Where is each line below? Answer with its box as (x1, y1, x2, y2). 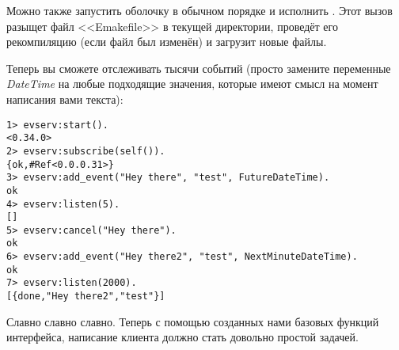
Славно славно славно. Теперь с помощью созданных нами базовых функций (6, 313, 379, 329)
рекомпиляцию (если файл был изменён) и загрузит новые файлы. (6, 33, 327, 50)
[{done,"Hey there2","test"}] (6, 291, 165, 302)
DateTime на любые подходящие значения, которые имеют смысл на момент (6, 75, 378, 92)
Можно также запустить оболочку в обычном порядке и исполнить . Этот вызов (6, 2, 393, 18)
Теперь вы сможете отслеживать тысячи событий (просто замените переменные (6, 59, 391, 76)
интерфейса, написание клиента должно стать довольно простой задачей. (6, 329, 359, 345)
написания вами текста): (6, 90, 123, 107)
